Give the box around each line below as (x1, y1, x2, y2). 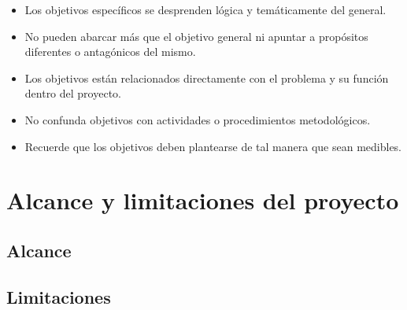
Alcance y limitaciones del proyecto (6, 184, 399, 216)
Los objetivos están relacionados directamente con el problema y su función (24, 69, 389, 86)
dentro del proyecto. (24, 85, 121, 101)
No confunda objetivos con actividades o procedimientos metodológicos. (24, 111, 371, 127)
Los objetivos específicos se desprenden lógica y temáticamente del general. (24, 2, 387, 17)
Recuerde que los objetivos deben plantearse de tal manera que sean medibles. (24, 138, 402, 154)
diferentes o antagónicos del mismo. (24, 43, 196, 60)
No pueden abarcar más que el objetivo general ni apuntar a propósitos (24, 28, 368, 44)
